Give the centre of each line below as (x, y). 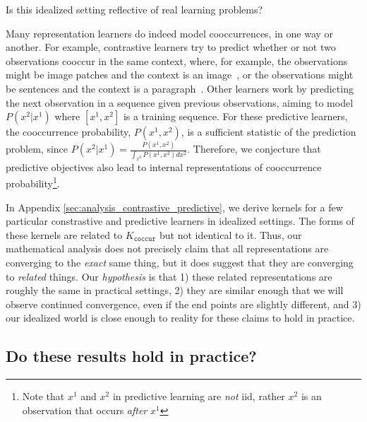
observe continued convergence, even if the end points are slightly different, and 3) (183, 304)
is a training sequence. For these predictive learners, (235, 116)
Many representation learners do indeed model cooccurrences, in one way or (170, 33)
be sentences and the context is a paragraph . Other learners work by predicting (180, 88)
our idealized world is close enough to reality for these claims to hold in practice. (180, 318)
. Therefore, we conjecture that (254, 149)
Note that (43, 396)
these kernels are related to (64, 234)
